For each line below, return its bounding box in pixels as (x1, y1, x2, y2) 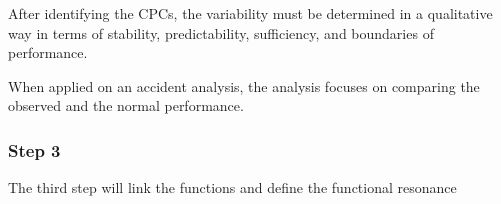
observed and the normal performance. (8, 95, 244, 116)
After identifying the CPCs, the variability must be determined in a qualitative (8, 3, 493, 23)
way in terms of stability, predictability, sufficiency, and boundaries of (8, 22, 434, 43)
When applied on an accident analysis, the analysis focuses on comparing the (8, 75, 480, 96)
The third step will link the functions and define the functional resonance (8, 177, 457, 198)
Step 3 (8, 137, 61, 162)
